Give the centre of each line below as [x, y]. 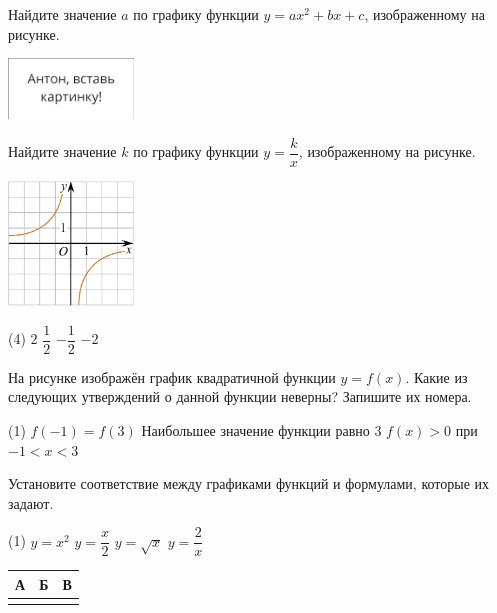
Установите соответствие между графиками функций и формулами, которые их [249, 483]
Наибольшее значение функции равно [255, 430]
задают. [31, 502]
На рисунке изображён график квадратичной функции [172, 376]
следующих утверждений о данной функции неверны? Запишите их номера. [240, 396]
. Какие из [436, 376]
